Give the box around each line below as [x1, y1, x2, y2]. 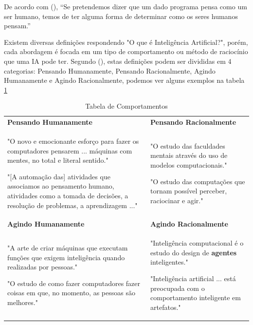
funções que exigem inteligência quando [7, 252, 125, 262]
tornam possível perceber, [150, 186, 227, 196]
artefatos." [150, 302, 181, 312]
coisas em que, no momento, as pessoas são [7, 287, 135, 298]
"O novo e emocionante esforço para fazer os [7, 136, 139, 146]
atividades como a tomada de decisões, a [7, 191, 128, 200]
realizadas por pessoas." [7, 262, 78, 272]
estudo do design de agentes [150, 247, 237, 257]
